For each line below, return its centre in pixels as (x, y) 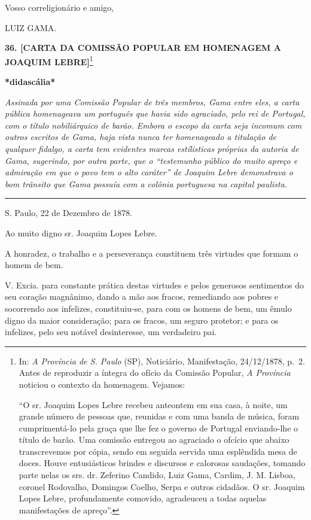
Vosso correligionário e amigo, (60, 7)
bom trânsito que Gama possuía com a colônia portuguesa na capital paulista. (146, 183)
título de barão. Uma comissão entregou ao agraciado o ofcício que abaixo (154, 440)
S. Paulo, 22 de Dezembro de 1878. (69, 213)
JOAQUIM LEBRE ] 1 (49, 60)
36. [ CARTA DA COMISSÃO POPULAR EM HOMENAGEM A (143, 48)
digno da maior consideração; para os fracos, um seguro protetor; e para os (142, 320)
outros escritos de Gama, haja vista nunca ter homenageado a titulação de (141, 137)
